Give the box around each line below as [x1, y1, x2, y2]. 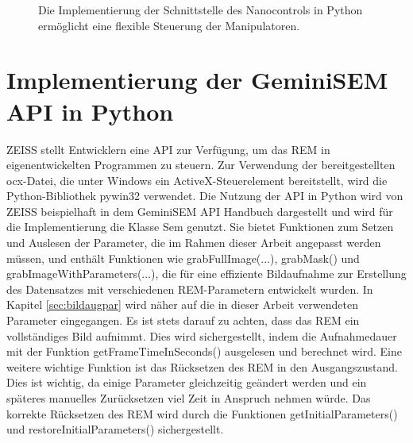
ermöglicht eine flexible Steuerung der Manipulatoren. [38, 17, 300, 33]
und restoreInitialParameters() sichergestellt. [6, 421, 224, 437]
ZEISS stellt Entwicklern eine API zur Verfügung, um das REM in [6, 141, 330, 157]
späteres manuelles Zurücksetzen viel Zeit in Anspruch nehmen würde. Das [6, 390, 371, 406]
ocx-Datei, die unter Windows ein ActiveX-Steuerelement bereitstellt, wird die [6, 171, 388, 188]
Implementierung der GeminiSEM [6, 64, 388, 96]
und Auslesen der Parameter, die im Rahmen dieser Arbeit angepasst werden [6, 234, 381, 251]
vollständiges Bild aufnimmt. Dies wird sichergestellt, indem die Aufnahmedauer [6, 327, 397, 344]
